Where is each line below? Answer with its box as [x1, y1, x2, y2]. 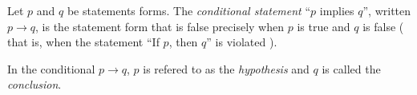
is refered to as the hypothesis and [143, 60, 310, 77]
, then [168, 34, 198, 50]
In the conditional [7, 60, 95, 77]
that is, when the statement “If [7, 34, 160, 50]
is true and [297, 18, 350, 34]
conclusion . [7, 76, 62, 93]
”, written [362, 2, 411, 18]
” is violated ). [206, 34, 277, 50]
